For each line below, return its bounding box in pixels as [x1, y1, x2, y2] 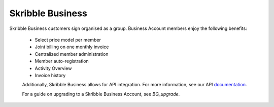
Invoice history [35, 72, 66, 78]
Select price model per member [35, 37, 101, 43]
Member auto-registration [35, 58, 89, 64]
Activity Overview [35, 65, 72, 71]
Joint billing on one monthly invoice [35, 44, 109, 50]
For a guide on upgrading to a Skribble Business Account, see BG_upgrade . [22, 91, 180, 97]
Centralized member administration [35, 51, 109, 57]
